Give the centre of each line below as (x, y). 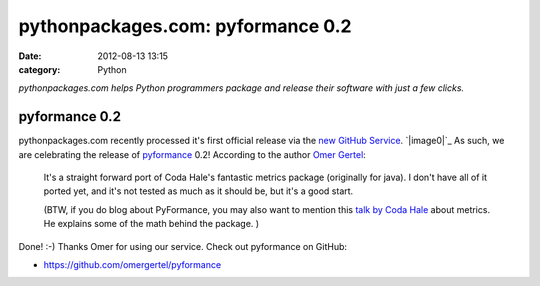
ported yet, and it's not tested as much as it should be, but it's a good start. (198, 191)
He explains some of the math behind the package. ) (151, 224)
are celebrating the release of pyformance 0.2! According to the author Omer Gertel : (192, 154)
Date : (30, 56)
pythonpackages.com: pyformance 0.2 (185, 26)
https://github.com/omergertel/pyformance (132, 264)
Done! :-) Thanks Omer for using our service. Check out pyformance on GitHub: (183, 246)
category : (39, 69)
